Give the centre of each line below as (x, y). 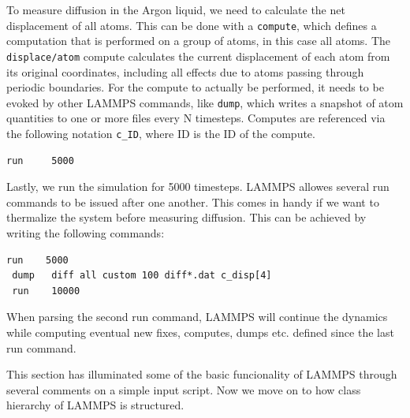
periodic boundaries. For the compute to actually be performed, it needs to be (195, 87)
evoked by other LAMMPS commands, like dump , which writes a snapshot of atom (205, 102)
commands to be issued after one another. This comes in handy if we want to (193, 202)
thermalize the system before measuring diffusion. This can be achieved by (186, 217)
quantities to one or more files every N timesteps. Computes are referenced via (196, 118)
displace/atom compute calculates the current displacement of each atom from (198, 56)
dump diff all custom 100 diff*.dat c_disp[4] (142, 276)
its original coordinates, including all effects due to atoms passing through (185, 71)
